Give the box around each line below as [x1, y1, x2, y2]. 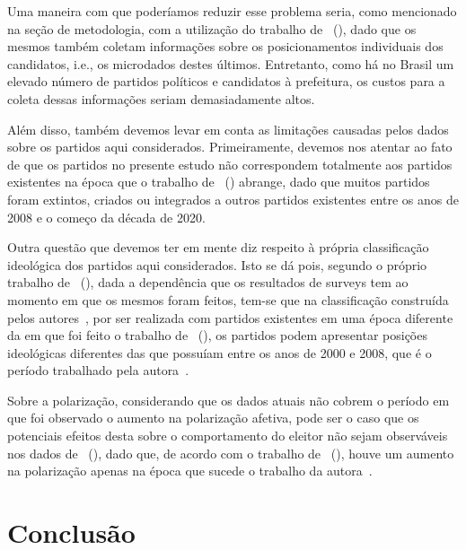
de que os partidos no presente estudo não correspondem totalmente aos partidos [7, 154, 453, 173]
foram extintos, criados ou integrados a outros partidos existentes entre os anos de [7, 189, 459, 208]
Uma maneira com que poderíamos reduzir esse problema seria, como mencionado [7, 2, 457, 20]
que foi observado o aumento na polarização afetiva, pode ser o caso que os [7, 408, 419, 427]
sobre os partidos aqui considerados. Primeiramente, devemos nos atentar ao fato [7, 137, 453, 156]
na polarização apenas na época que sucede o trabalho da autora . [7, 461, 373, 480]
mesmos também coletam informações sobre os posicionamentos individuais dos [7, 37, 444, 56]
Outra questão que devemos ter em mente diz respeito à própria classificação [7, 238, 429, 257]
